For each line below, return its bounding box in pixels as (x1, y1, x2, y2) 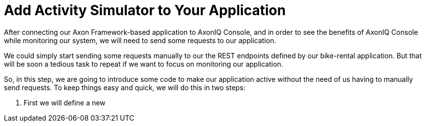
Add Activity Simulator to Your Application (4, 2, 286, 19)
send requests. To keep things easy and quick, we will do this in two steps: (4, 83, 245, 92)
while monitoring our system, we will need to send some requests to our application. (4, 36, 276, 45)
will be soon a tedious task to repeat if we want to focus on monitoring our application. (4, 59, 283, 68)
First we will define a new (24, 98, 106, 107)
